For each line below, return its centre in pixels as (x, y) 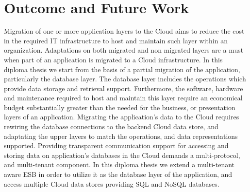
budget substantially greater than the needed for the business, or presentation (120, 107)
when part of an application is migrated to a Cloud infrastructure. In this (113, 59)
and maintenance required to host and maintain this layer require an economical (123, 98)
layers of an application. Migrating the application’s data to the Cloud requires (122, 117)
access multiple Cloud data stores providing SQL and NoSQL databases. (112, 183)
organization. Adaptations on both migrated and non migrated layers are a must (124, 50)
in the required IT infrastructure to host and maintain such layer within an (116, 40)
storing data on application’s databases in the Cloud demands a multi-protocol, (122, 155)
